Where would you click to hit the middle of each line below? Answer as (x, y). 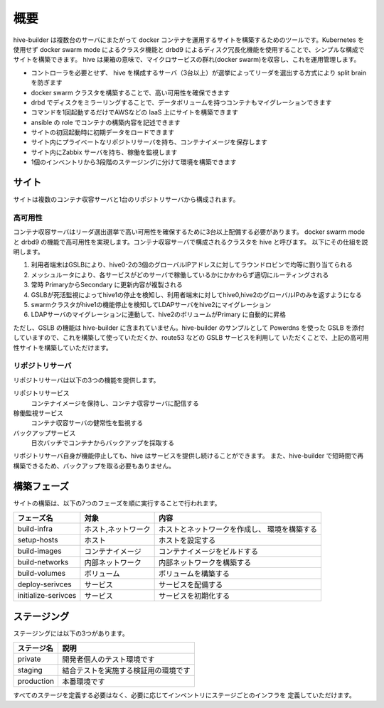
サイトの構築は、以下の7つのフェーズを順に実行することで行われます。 (117, 503)
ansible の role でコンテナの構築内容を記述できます (106, 122)
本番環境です (83, 682)
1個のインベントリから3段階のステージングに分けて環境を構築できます (134, 162)
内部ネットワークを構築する (205, 563)
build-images (39, 551)
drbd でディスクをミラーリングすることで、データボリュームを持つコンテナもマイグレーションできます (181, 102)
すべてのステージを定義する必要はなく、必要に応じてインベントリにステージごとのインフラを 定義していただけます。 (184, 695)
